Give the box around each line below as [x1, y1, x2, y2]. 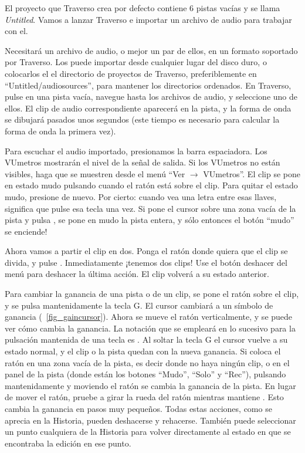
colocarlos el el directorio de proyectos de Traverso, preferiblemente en [5, 67, 257, 79]
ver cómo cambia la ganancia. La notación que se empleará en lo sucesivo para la [5, 322, 296, 334]
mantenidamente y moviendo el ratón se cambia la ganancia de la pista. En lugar [5, 379, 296, 391]
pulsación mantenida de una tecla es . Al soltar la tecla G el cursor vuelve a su [5, 333, 288, 346]
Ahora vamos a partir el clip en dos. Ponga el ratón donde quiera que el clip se [5, 245, 288, 257]
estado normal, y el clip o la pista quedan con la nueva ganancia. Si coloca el [5, 345, 281, 357]
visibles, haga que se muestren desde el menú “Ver [5, 167, 185, 180]
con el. [5, 25, 28, 37]
